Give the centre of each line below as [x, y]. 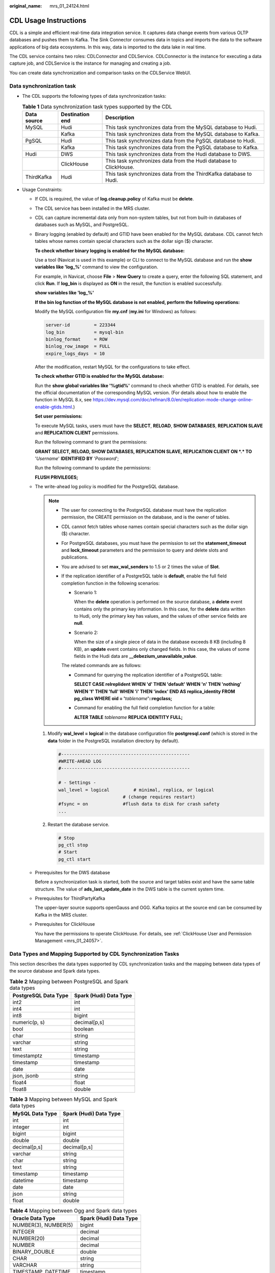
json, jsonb [26, 1076]
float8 [20, 1089]
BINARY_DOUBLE [34, 1252]
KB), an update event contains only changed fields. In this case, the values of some [162, 649]
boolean [84, 1029]
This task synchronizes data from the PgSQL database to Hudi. [181, 141]
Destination [75, 114]
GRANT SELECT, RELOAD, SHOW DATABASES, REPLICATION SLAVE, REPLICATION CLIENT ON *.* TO [143, 451]
